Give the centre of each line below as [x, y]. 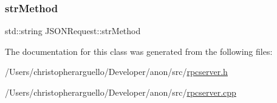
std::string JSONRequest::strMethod [73, 31]
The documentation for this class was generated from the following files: [139, 51]
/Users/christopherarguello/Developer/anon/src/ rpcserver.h [116, 72]
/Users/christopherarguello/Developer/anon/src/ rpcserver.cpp [121, 92]
